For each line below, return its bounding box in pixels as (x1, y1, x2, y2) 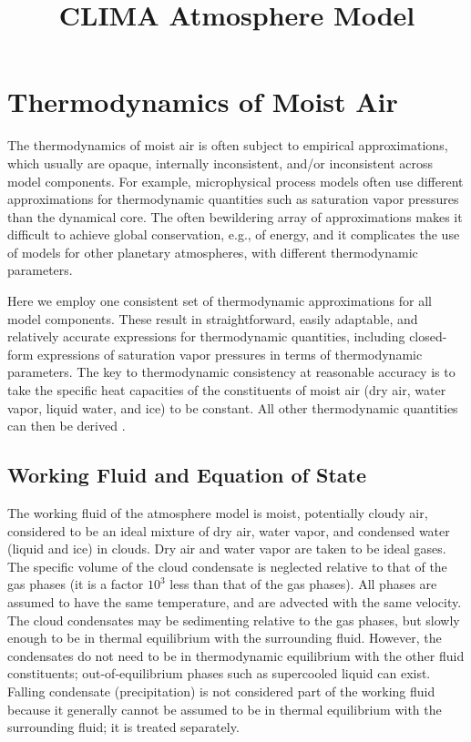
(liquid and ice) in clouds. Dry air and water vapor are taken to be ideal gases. (7, 539, 446, 558)
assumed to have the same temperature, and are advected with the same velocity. (7, 592, 462, 611)
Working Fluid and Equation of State (7, 461, 366, 489)
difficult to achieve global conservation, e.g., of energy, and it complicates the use (7, 225, 460, 244)
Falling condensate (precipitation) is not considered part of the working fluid (7, 681, 435, 700)
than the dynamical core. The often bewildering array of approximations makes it (7, 207, 463, 226)
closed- (409, 327, 447, 346)
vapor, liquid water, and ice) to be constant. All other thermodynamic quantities (7, 398, 458, 417)
